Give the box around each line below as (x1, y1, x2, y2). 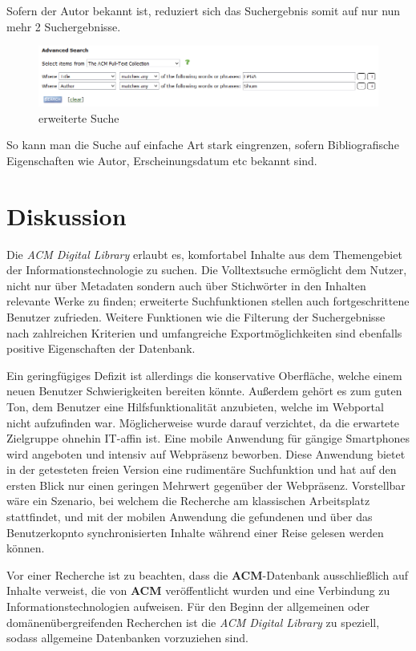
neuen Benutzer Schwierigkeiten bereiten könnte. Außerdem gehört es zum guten (6, 382, 402, 399)
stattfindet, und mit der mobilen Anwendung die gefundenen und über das (6, 508, 373, 525)
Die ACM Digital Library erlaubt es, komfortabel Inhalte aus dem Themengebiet (6, 245, 402, 262)
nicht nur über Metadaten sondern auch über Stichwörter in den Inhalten (6, 277, 366, 293)
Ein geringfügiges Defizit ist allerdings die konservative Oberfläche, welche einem (6, 366, 402, 383)
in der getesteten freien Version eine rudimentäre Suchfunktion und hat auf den (6, 461, 397, 478)
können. (6, 540, 45, 556)
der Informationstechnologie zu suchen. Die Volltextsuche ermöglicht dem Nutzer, (6, 261, 407, 278)
